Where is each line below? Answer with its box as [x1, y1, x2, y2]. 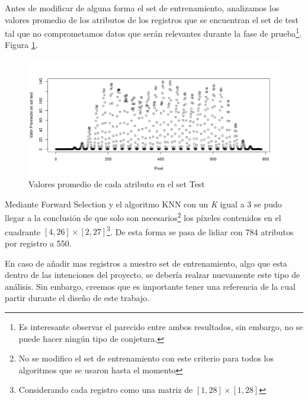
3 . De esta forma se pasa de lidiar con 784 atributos [107, 223, 294, 238]
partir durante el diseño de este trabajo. [5, 292, 150, 304]
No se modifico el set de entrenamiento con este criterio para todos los [18, 352, 274, 364]
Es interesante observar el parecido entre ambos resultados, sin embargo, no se [18, 320, 303, 332]
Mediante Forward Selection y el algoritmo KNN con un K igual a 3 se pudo [5, 197, 282, 210]
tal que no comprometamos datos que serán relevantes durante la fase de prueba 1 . [5, 25, 302, 39]
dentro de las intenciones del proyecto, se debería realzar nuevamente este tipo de [5, 268, 300, 281]
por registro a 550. [5, 236, 72, 249]
